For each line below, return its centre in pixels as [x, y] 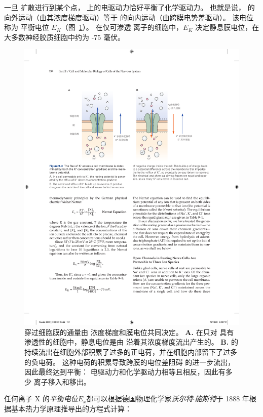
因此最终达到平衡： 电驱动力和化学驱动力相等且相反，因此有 [125, 372]
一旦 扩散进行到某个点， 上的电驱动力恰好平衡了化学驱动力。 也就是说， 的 [129, 7]
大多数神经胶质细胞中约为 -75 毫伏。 [64, 37]
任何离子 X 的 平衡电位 [41, 399]
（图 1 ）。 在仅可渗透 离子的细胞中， [122, 27]
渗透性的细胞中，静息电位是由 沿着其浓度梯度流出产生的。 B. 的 [131, 342]
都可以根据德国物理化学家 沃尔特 [140, 399]
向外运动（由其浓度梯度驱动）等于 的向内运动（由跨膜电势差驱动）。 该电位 [129, 17]
